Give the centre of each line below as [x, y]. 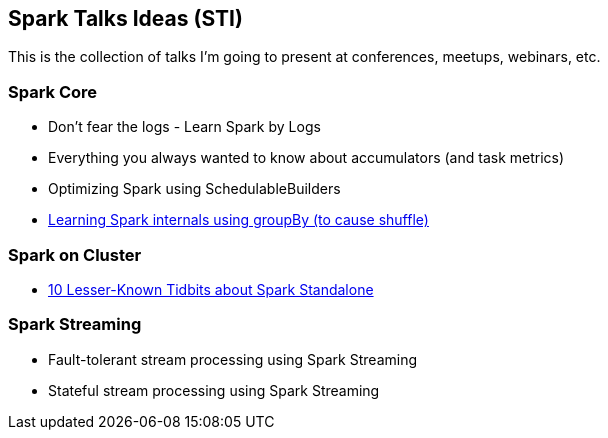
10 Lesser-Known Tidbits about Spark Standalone [211, 289]
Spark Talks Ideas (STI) [125, 18]
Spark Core [53, 91]
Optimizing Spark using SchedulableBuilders [194, 189]
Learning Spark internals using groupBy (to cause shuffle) [238, 220]
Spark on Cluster [75, 254]
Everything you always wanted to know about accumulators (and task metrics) [306, 158]
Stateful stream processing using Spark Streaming [214, 390]
